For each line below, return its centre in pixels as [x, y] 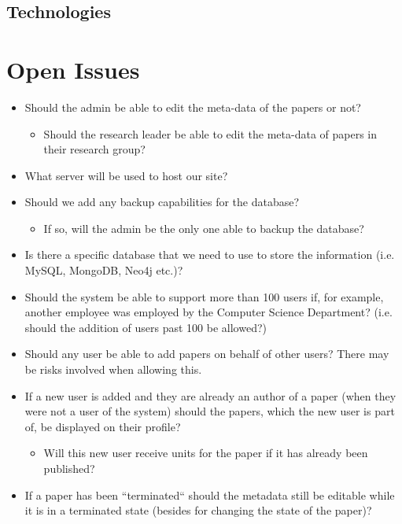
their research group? [94, 149]
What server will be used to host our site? [126, 175]
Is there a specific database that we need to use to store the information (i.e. [210, 255]
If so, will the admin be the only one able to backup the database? [204, 228]
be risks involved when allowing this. [113, 369]
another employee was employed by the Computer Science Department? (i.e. [208, 312]
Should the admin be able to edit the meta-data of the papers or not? [193, 107]
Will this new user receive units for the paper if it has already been [206, 453]
